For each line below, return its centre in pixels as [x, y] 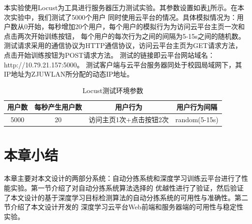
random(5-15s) [197, 120]
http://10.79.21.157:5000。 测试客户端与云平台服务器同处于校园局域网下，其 [123, 64]
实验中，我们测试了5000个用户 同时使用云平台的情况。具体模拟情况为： [124, 17]
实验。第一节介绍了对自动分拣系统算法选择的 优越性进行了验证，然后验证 [127, 188]
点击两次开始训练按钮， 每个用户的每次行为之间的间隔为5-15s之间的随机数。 [125, 36]
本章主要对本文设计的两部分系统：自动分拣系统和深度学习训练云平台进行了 [123, 178]
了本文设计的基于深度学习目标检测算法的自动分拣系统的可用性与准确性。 [119, 197]
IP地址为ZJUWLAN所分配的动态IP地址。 [69, 74]
